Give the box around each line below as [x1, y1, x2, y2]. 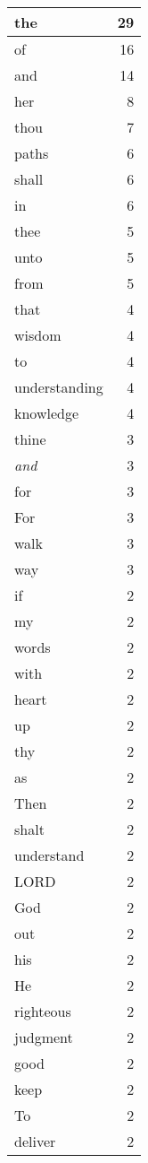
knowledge [14, 403, 79, 423]
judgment [14, 1027, 73, 1047]
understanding [14, 377, 103, 397]
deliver [14, 1131, 56, 1151]
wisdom [14, 325, 62, 345]
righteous [14, 1001, 71, 1021]
